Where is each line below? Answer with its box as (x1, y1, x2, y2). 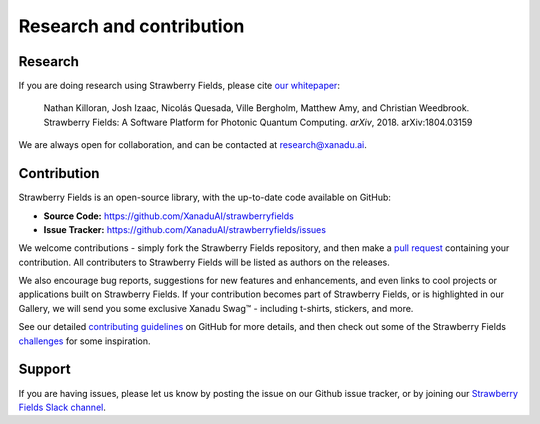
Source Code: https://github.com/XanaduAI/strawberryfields (43, 210, 294, 222)
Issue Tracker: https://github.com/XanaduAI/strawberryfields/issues (43, 223, 327, 235)
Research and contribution (18, 15, 245, 37)
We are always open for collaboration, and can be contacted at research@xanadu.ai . (18, 139, 367, 151)
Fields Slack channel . (18, 401, 107, 413)
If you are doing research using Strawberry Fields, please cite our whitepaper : (18, 80, 340, 92)
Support (18, 361, 71, 378)
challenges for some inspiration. (18, 335, 151, 347)
